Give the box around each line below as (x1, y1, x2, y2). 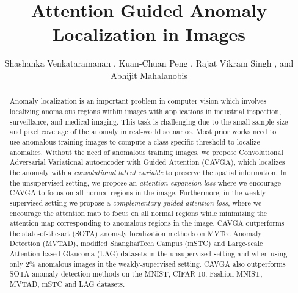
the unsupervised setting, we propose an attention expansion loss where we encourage (9, 177, 281, 187)
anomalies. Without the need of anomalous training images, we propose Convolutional (9, 146, 283, 157)
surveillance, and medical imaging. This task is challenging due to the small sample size (9, 116, 288, 126)
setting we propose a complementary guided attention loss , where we (45, 197, 262, 208)
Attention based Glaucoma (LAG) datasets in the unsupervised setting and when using (9, 248, 288, 259)
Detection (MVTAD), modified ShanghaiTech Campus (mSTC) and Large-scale (9, 238, 263, 248)
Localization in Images (52, 21, 246, 46)
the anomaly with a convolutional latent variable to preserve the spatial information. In (9, 167, 287, 177)
